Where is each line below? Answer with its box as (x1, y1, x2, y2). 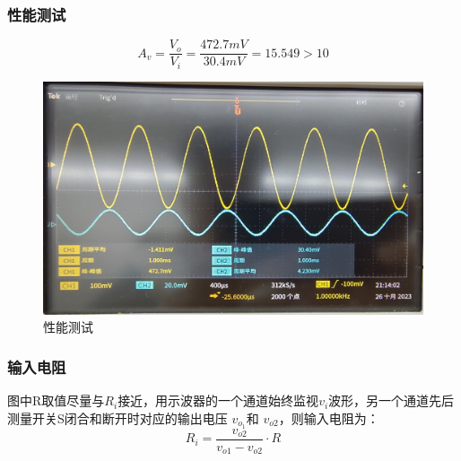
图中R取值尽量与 (7, 391, 105, 410)
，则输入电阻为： (278, 408, 379, 427)
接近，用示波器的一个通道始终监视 (117, 391, 319, 410)
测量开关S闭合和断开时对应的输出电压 (7, 408, 228, 427)
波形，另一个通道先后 (328, 391, 455, 410)
